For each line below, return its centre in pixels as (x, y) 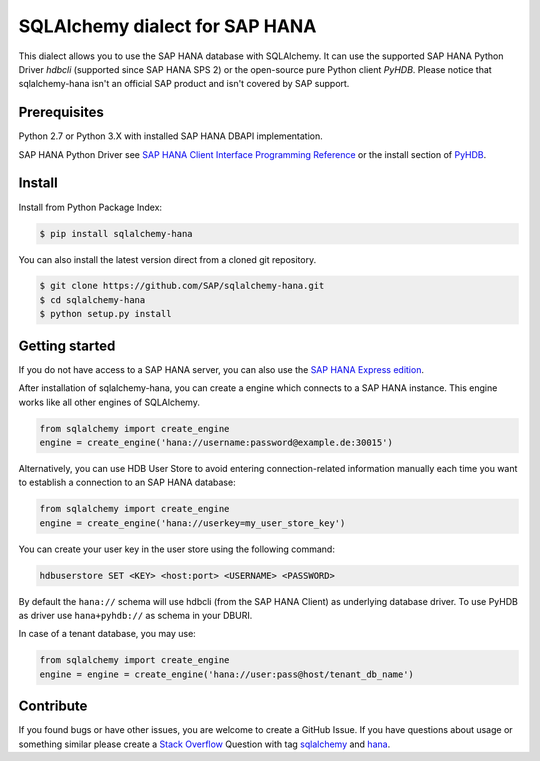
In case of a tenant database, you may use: (107, 634)
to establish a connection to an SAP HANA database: (127, 482)
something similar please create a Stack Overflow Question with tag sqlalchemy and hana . (204, 744)
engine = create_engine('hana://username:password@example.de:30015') (216, 442)
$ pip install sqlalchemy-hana (116, 233)
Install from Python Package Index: (90, 207)
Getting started (67, 345)
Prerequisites (61, 112)
